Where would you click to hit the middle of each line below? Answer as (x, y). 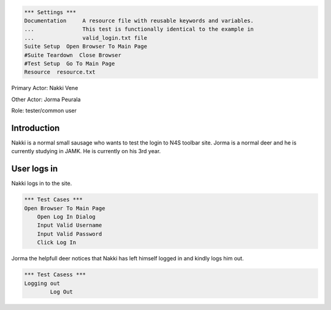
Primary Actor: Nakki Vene (45, 88)
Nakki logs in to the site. (42, 183)
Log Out (62, 292)
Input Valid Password (70, 234)
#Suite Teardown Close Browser (73, 55)
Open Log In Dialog (67, 217)
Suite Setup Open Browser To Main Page (86, 47)
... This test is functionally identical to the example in (139, 29)
